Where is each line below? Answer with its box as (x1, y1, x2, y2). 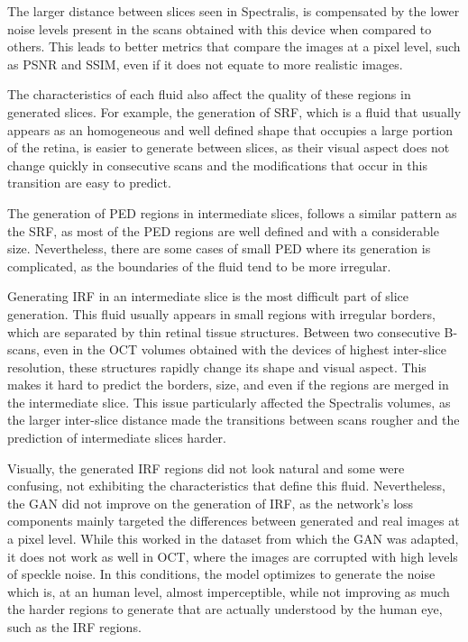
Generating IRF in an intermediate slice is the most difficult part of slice (7, 287, 408, 306)
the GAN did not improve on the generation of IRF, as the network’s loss (7, 493, 414, 512)
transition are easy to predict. (7, 173, 171, 192)
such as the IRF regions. (7, 618, 142, 636)
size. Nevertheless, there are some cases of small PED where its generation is (7, 239, 431, 258)
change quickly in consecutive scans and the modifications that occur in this (7, 155, 427, 174)
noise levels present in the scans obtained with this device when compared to (7, 19, 432, 38)
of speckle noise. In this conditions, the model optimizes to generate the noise (7, 564, 436, 583)
